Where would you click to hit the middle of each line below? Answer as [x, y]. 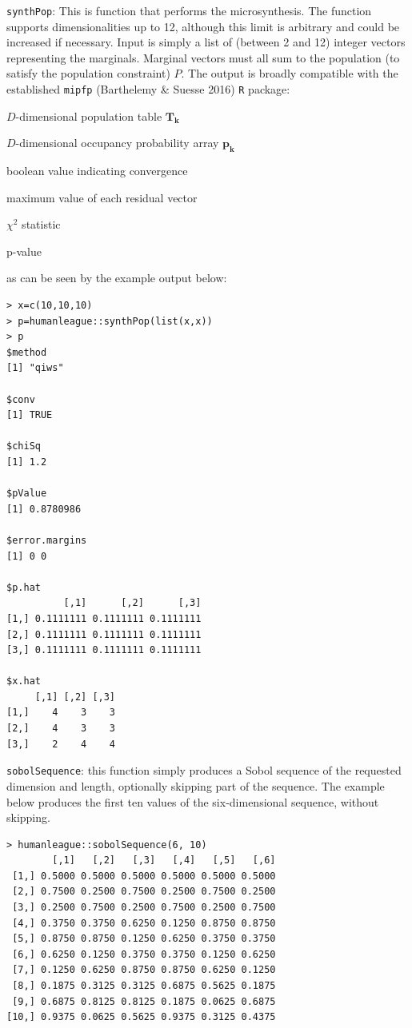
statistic [41, 224]
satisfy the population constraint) [88, 73]
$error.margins [47, 540]
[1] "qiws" [35, 368]
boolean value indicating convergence [97, 171]
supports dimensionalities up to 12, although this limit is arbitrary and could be [203, 26]
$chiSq [24, 446]
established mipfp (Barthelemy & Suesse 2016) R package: [148, 89]
